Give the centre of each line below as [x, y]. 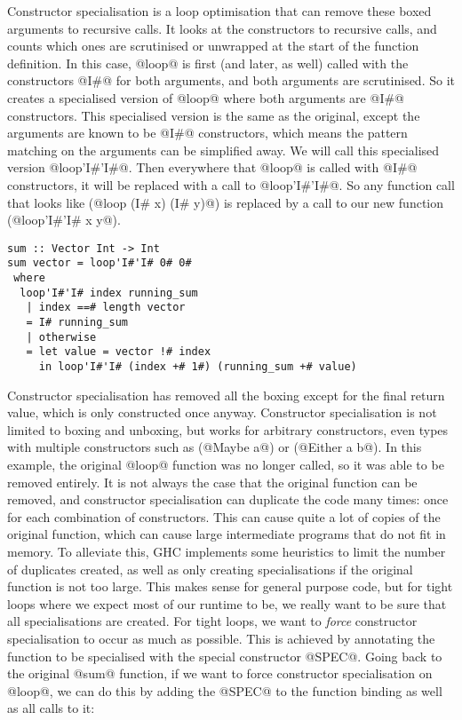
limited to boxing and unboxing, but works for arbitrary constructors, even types [228, 429]
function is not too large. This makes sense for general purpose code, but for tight [230, 586]
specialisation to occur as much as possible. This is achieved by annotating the [221, 638]
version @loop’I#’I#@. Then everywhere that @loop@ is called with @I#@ [212, 167]
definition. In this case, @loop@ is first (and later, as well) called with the [208, 63]
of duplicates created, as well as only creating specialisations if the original [210, 569]
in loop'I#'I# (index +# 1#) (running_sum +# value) [198, 366]
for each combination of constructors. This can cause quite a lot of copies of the [224, 516]
